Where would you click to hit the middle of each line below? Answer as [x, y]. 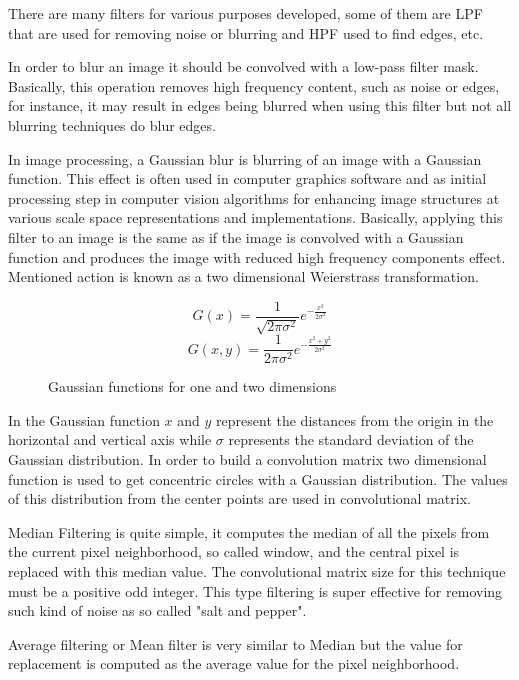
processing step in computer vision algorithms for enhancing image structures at [254, 197]
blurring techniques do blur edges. [112, 124]
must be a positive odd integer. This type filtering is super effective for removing [255, 590]
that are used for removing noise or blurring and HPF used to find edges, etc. [246, 32]
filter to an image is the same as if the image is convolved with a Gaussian [236, 236]
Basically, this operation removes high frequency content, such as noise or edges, [254, 85]
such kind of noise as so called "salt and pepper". [157, 610]
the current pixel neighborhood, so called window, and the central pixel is [234, 551]
